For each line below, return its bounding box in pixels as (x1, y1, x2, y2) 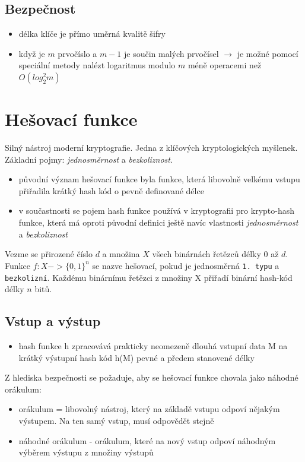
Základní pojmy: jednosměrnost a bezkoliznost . (5, 153, 173, 165)
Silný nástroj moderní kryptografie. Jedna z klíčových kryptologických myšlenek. (5, 141, 298, 154)
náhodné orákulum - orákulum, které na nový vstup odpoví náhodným (18, 434, 276, 447)
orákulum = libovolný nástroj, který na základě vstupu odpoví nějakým (18, 403, 280, 415)
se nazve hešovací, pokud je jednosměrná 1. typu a (92, 259, 279, 271)
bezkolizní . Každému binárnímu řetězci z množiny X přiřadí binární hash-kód (5, 271, 293, 283)
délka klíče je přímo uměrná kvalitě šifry (18, 27, 166, 40)
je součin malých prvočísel (123, 47, 219, 59)
